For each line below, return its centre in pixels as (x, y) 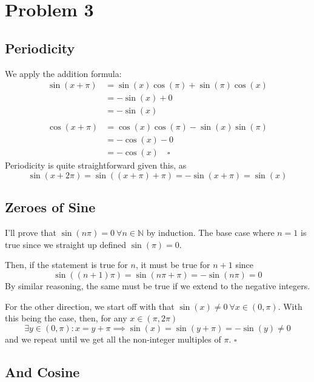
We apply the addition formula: (63, 73)
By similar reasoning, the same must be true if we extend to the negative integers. (158, 285)
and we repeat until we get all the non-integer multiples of (113, 339)
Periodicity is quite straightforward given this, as (96, 165)
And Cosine (42, 371)
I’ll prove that (31, 233)
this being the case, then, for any (66, 318)
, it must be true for (173, 265)
